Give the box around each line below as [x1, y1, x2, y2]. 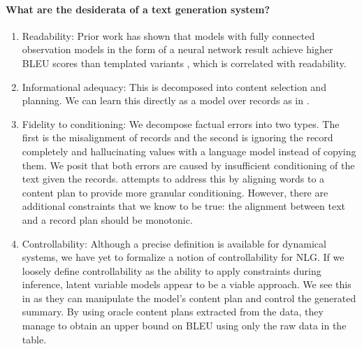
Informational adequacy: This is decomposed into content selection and [22, 79, 326, 94]
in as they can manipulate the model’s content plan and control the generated [22, 290, 356, 305]
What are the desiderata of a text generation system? [6, 1, 270, 16]
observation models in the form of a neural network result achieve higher [22, 42, 333, 57]
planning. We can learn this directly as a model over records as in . [22, 93, 310, 108]
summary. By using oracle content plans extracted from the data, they [22, 304, 324, 319]
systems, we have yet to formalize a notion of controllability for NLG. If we [22, 250, 345, 264]
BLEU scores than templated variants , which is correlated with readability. [22, 55, 347, 70]
